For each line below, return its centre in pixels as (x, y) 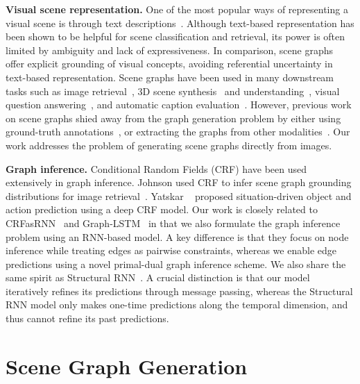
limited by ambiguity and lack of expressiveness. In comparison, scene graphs (169, 50)
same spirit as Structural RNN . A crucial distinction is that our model (158, 277)
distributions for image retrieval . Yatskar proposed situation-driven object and (179, 195)
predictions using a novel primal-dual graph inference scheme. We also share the (176, 264)
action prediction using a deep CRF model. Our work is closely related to (162, 209)
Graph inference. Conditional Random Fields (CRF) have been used (156, 168)
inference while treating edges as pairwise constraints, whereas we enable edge (171, 250)
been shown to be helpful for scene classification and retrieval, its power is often (175, 36)
